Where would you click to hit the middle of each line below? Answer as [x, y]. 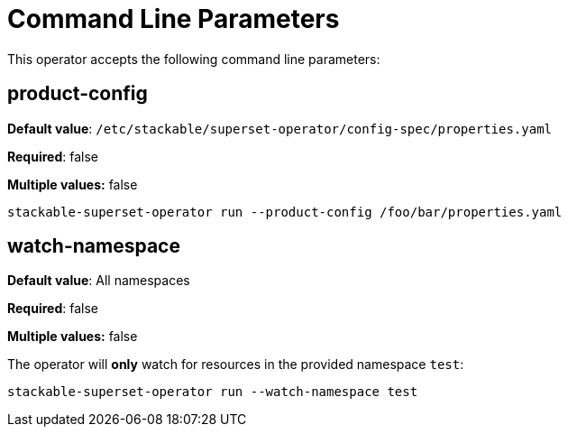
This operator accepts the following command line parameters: [194, 59]
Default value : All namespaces [99, 281]
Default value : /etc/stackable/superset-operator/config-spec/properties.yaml [279, 128]
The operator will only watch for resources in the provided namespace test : [236, 365]
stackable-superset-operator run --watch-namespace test [213, 392]
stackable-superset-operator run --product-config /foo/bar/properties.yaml [285, 212]
